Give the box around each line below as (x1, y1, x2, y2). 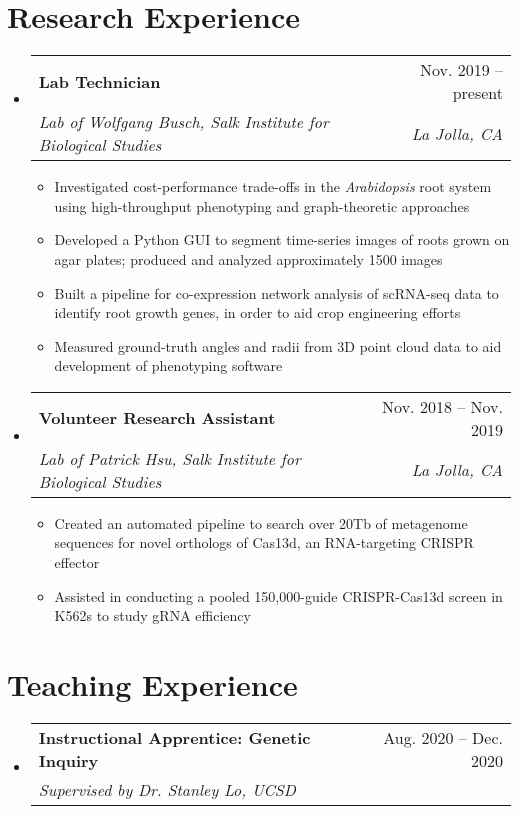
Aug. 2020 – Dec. (383, 725, 503, 749)
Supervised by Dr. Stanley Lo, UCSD (38, 777, 296, 801)
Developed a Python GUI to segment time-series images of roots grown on (54, 229, 510, 250)
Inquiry (38, 748, 99, 772)
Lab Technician (38, 69, 161, 93)
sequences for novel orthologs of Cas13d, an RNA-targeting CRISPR (54, 532, 474, 553)
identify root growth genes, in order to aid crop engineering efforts (54, 302, 461, 323)
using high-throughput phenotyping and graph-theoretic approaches (54, 195, 470, 216)
